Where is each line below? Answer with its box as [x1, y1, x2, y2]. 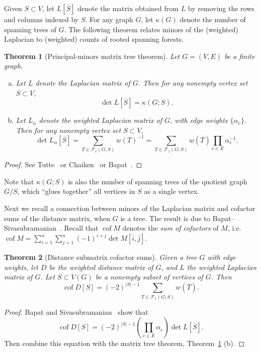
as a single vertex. [144, 186, 199, 196]
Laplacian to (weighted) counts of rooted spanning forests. [4, 34, 184, 44]
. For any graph [85, 14, 133, 24]
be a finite [224, 50, 255, 61]
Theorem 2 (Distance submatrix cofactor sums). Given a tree [4, 252, 197, 262]
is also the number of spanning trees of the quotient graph [68, 176, 247, 186]
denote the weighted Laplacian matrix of [39, 115, 162, 125]
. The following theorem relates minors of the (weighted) [64, 24, 238, 34]
